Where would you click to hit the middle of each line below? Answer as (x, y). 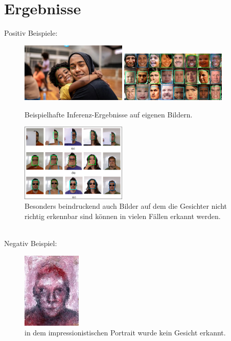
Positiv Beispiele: (31, 33)
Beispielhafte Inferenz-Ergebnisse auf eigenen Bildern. (109, 114)
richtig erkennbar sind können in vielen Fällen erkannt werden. (123, 216)
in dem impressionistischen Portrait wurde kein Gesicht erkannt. (125, 333)
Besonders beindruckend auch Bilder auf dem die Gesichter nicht (126, 206)
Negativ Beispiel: (31, 243)
